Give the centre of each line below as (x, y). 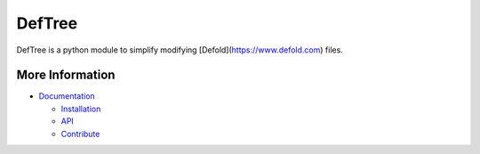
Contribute (80, 134)
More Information (66, 75)
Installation (81, 109)
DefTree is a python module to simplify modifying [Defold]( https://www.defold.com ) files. (180, 50)
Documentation (67, 96)
